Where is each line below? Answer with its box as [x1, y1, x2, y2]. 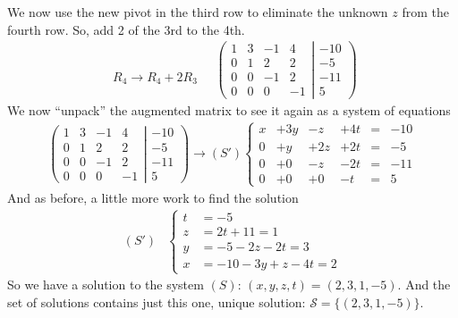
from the [402, 3, 449, 21]
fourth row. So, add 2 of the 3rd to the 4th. [7, 20, 245, 38]
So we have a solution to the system [7, 275, 204, 294]
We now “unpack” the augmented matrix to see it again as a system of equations [7, 100, 451, 119]
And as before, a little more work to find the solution [7, 188, 299, 206]
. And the [397, 275, 451, 294]
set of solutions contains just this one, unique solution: [7, 292, 306, 311]
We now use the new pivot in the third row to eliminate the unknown [7, 3, 388, 21]
